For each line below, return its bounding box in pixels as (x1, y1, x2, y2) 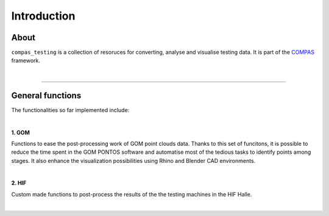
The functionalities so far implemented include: (11, 106, 130, 113)
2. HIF (11, 179, 27, 187)
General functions (11, 90, 82, 101)
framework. (11, 57, 41, 64)
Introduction (11, 9, 76, 23)
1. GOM (11, 129, 30, 136)
